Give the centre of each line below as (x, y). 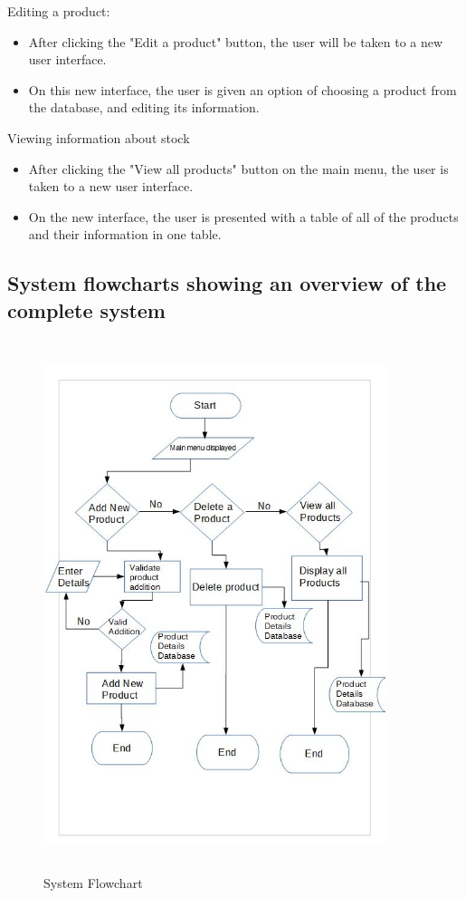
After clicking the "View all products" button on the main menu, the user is (238, 168)
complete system (86, 309)
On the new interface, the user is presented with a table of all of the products (243, 216)
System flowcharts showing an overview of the (227, 283)
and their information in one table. (125, 234)
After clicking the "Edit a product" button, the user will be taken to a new (236, 41)
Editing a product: (59, 11)
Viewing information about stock (99, 137)
